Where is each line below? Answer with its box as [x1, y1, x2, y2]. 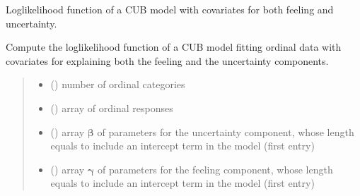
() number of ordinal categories [50, 77, 185, 92]
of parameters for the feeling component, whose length [97, 161, 333, 176]
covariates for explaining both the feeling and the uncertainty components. [6, 53, 329, 68]
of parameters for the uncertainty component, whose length [97, 124, 354, 139]
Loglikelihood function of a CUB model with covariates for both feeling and [6, 2, 334, 16]
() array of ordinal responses [50, 100, 173, 115]
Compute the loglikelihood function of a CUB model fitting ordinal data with [6, 39, 342, 54]
